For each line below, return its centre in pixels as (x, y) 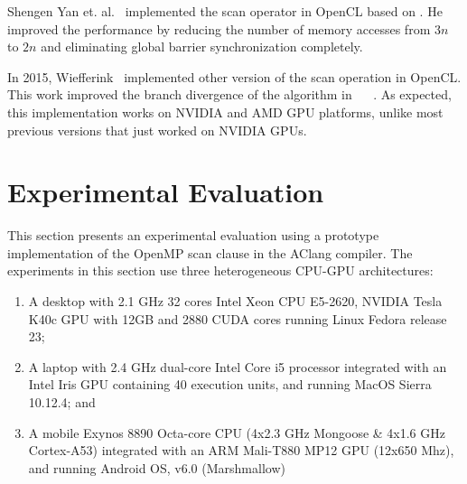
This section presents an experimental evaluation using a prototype (193, 235)
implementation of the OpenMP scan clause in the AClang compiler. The (210, 252)
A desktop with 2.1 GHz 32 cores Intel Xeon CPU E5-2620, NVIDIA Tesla (235, 301)
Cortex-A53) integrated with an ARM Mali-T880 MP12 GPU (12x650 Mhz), (241, 450)
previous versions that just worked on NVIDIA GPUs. (157, 130)
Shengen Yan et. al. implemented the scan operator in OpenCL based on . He (225, 11)
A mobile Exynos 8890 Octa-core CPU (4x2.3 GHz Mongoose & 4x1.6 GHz (237, 432)
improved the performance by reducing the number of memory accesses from (219, 28)
